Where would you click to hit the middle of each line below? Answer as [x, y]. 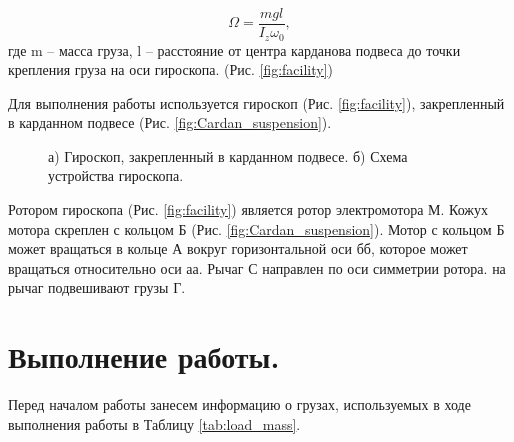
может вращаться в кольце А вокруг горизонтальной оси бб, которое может [238, 248]
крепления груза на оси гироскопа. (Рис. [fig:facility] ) [171, 69]
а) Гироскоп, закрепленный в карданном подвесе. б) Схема [228, 155]
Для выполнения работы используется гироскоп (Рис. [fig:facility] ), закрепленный [256, 102]
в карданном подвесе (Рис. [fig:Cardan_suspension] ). [170, 122]
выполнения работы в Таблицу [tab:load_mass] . [154, 423]
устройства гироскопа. [116, 175]
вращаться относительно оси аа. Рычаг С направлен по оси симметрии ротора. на [257, 267]
